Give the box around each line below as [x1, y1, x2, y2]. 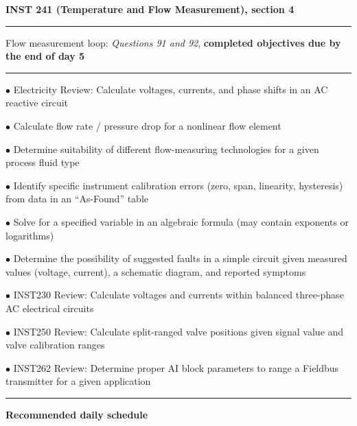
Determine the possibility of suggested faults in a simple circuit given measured [13, 251, 347, 265]
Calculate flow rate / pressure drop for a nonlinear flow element [13, 118, 281, 132]
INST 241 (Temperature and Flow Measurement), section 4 [5, 2, 295, 16]
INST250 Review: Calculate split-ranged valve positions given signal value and [13, 324, 344, 338]
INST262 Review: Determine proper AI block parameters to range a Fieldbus [13, 360, 339, 375]
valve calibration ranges [5, 338, 105, 352]
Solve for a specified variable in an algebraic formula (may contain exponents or [13, 214, 349, 228]
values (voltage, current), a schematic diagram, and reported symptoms [5, 264, 306, 279]
